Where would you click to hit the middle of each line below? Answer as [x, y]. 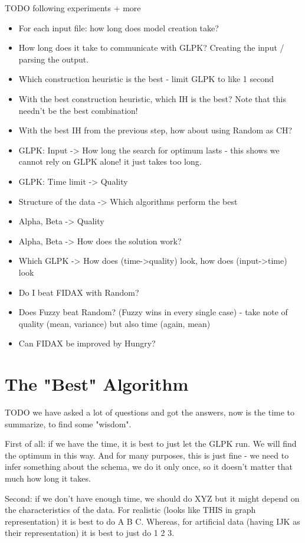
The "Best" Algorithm [97, 384]
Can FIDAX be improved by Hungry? [87, 343]
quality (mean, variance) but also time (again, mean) [114, 323]
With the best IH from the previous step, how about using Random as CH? [155, 130]
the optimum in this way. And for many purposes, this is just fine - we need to [147, 455]
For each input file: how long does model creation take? [119, 27]
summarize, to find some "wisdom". [68, 423]
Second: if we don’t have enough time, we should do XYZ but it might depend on [152, 498]
